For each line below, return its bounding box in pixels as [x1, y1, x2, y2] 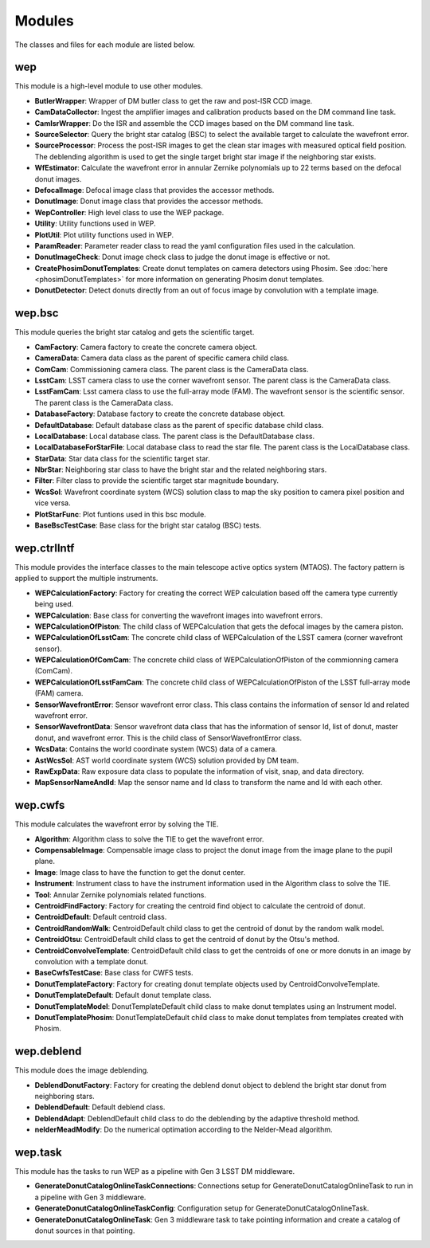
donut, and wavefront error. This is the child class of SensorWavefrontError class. [34, 733, 303, 743]
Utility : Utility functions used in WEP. [34, 219, 156, 229]
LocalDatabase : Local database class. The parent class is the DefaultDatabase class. [34, 431, 315, 441]
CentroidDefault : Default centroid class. [34, 912, 167, 922]
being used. [34, 599, 74, 609]
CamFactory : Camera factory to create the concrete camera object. [34, 342, 258, 351]
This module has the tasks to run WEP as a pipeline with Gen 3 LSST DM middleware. [14, 1167, 295, 1176]
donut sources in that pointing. [34, 1226, 135, 1235]
